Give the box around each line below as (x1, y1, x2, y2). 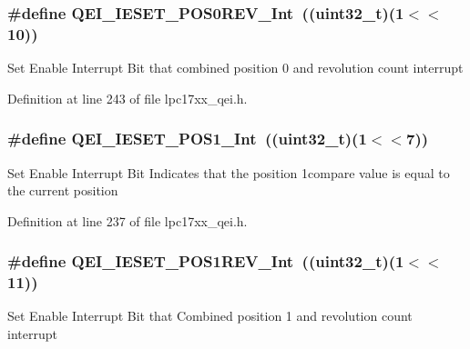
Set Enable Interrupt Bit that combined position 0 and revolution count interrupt (7, 58, 464, 77)
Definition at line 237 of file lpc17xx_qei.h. (7, 211, 248, 230)
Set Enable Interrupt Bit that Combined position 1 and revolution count (7, 306, 413, 325)
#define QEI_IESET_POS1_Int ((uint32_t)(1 (7, 127, 367, 150)
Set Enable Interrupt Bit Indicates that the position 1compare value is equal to (7, 163, 450, 182)
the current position (7, 181, 118, 200)
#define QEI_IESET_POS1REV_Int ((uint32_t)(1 (7, 250, 404, 273)
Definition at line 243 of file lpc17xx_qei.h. (7, 88, 248, 107)
